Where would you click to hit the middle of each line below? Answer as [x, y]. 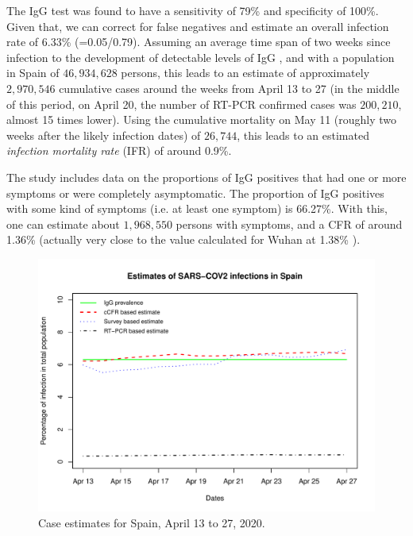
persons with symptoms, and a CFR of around [289, 224]
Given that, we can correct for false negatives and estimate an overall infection [198, 26]
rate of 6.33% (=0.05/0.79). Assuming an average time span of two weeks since [199, 42]
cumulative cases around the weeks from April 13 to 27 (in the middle [229, 88]
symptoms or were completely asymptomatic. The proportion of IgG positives [195, 193]
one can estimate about [63, 224]
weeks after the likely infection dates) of [104, 135]
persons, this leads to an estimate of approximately [245, 73]
